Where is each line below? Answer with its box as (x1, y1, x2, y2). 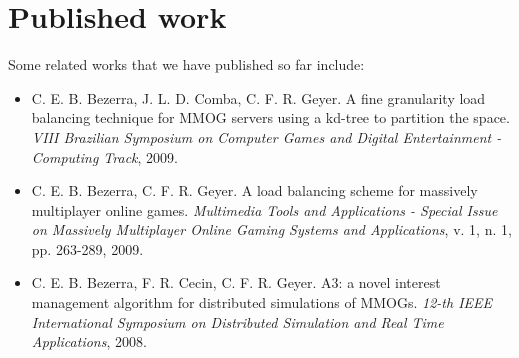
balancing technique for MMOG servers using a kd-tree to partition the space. (31, 107, 510, 128)
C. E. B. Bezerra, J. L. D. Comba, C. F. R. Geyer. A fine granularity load (31, 87, 486, 108)
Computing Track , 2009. (31, 146, 178, 167)
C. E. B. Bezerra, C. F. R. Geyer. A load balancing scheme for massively (31, 180, 478, 201)
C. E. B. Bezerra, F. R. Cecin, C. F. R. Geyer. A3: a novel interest (31, 272, 441, 293)
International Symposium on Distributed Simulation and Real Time (31, 311, 444, 332)
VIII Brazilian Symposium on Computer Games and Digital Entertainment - (31, 126, 502, 147)
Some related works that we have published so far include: (8, 54, 365, 75)
